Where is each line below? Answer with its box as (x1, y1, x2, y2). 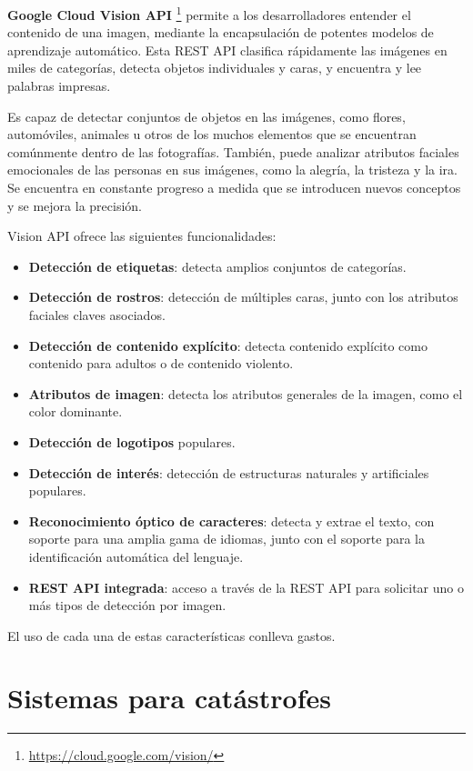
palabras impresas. (7, 76, 111, 95)
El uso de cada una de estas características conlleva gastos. (7, 626, 336, 645)
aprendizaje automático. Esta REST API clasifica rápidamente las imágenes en (7, 40, 448, 59)
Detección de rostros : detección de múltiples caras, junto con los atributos (28, 287, 458, 306)
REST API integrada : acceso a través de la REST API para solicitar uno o (28, 577, 465, 596)
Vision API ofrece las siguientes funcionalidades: (7, 226, 277, 245)
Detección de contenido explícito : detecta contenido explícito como (28, 335, 428, 355)
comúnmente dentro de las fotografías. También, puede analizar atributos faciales (7, 142, 459, 161)
